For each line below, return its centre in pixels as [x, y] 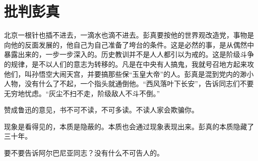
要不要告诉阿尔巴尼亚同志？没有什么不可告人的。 [84, 153]
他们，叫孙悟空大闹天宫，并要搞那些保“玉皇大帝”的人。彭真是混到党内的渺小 [129, 74]
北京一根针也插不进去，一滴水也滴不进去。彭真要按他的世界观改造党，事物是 [129, 35]
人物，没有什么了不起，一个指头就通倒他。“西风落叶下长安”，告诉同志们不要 [129, 83]
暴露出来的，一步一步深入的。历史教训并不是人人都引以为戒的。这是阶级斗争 [129, 54]
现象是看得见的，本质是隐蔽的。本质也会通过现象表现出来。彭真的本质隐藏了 [129, 126]
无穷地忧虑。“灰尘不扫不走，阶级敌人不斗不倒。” [82, 93]
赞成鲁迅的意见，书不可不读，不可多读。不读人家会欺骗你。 [101, 110]
